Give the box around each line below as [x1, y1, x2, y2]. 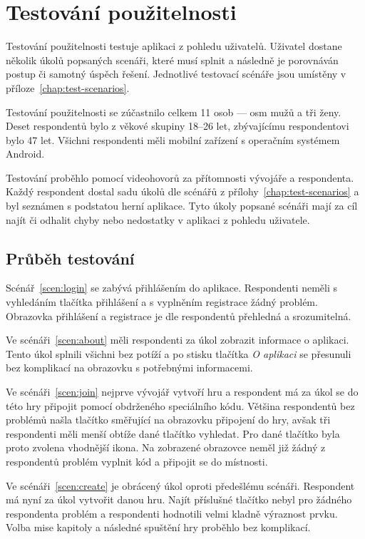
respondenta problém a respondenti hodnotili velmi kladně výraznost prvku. [6, 505, 338, 520]
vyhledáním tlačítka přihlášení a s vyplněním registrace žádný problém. [6, 294, 318, 309]
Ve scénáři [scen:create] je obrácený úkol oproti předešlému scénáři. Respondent [6, 478, 355, 493]
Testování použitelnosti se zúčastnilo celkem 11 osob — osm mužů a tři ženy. [6, 104, 341, 119]
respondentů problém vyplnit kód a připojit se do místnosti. [6, 453, 268, 468]
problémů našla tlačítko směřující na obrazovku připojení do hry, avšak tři [6, 412, 331, 427]
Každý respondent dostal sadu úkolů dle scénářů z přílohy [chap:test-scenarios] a [6, 184, 359, 199]
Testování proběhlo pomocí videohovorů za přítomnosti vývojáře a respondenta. [6, 170, 354, 185]
